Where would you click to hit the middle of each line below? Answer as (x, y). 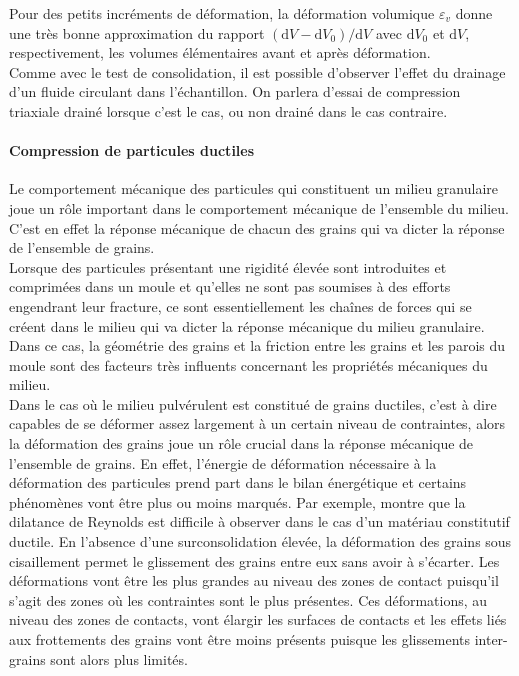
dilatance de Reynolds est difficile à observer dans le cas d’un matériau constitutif (259, 521)
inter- (491, 639)
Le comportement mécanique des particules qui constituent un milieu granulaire (254, 188)
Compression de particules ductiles (132, 150)
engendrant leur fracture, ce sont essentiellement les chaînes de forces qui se (240, 305)
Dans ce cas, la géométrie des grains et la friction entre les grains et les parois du (257, 345)
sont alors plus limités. (119, 658)
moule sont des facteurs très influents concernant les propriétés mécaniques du (248, 364)
